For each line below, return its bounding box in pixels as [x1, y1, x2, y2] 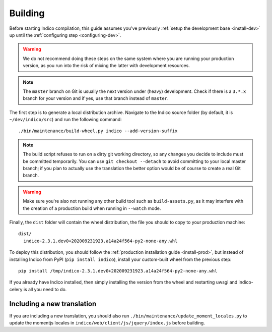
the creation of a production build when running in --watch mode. [23, 205, 161, 211]
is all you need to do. [23, 286, 67, 292]
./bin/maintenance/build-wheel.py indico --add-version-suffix [18, 128, 178, 134]
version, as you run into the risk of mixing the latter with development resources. [23, 63, 190, 69]
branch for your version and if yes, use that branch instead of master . [23, 95, 169, 101]
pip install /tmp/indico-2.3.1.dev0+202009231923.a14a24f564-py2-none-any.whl [18, 268, 218, 273]
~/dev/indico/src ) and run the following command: [9, 117, 122, 123]
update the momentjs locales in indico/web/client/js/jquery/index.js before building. [9, 320, 205, 325]
